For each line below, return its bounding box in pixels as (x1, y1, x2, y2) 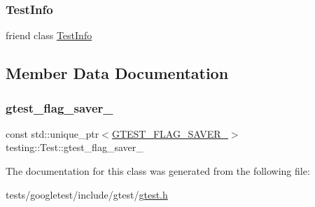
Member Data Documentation (6, 62, 229, 84)
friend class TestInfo (6, 28, 92, 43)
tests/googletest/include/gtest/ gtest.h (6, 187, 168, 201)
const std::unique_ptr (6, 126, 99, 141)
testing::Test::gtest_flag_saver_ (6, 140, 143, 155)
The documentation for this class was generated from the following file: (6, 164, 310, 178)
